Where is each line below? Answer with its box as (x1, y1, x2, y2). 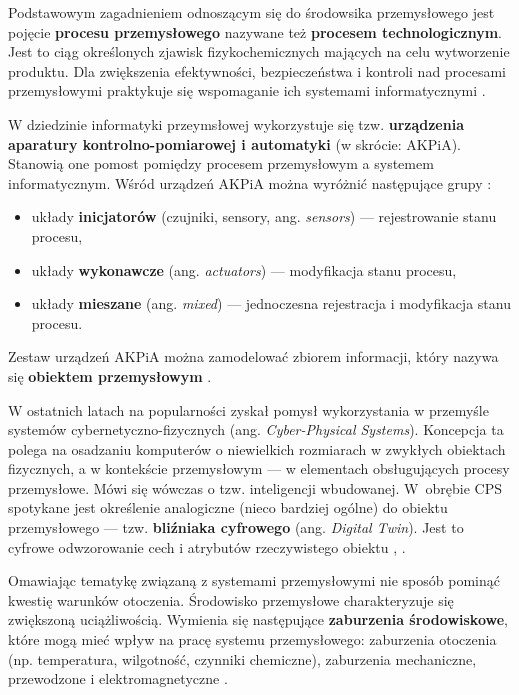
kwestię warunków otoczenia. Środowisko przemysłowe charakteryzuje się (8, 589, 454, 610)
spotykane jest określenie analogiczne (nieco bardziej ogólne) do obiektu (8, 497, 448, 518)
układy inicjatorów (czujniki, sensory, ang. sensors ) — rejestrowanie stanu (31, 206, 497, 227)
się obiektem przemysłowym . (8, 365, 212, 386)
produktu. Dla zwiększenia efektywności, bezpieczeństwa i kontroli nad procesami (8, 60, 506, 81)
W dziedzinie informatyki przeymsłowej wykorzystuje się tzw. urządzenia (8, 113, 464, 134)
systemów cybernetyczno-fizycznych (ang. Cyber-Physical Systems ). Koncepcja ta (8, 419, 504, 440)
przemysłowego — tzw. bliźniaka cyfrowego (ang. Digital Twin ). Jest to (8, 517, 464, 538)
